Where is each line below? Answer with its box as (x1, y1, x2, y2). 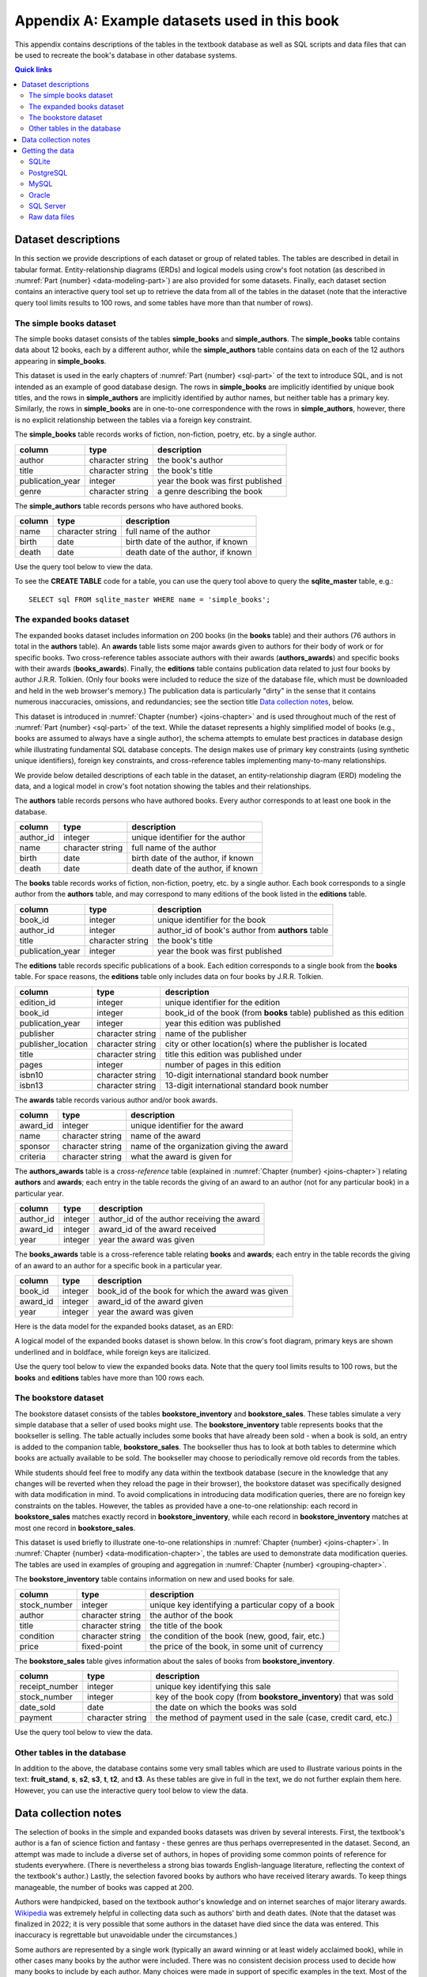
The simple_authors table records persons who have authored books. (14, 501, 244, 510)
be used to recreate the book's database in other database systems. (14, 50, 237, 59)
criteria (19, 1151, 47, 1162)
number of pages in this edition (164, 1059, 282, 1070)
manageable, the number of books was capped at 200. (14, 1882, 194, 1892)
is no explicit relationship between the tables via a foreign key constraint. (14, 415, 252, 425)
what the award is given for (130, 1151, 232, 1162)
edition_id (19, 996, 56, 1007)
